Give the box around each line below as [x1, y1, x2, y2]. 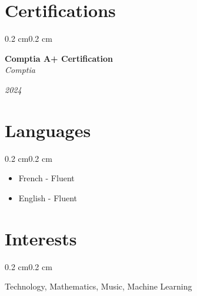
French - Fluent [18, 172, 75, 184]
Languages [5, 118, 91, 142]
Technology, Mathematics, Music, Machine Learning [5, 280, 192, 292]
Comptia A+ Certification [5, 52, 113, 64]
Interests [5, 226, 77, 250]
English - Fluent [18, 191, 78, 204]
